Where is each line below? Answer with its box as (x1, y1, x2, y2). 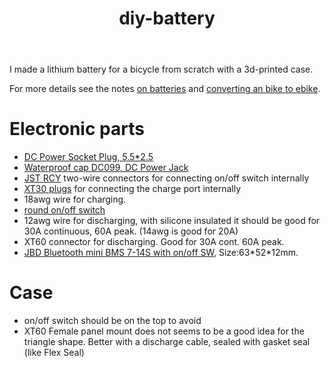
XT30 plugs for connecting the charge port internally (23, 183, 242, 195)
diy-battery (118, 7, 216, 30)
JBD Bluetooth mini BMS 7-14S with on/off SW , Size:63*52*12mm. (23, 247, 299, 259)
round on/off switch (23, 204, 106, 216)
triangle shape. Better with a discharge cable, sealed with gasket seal (23, 336, 311, 348)
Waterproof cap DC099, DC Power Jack (23, 162, 189, 174)
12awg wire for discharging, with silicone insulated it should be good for (23, 215, 321, 227)
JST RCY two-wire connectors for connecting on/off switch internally (23, 172, 310, 184)
